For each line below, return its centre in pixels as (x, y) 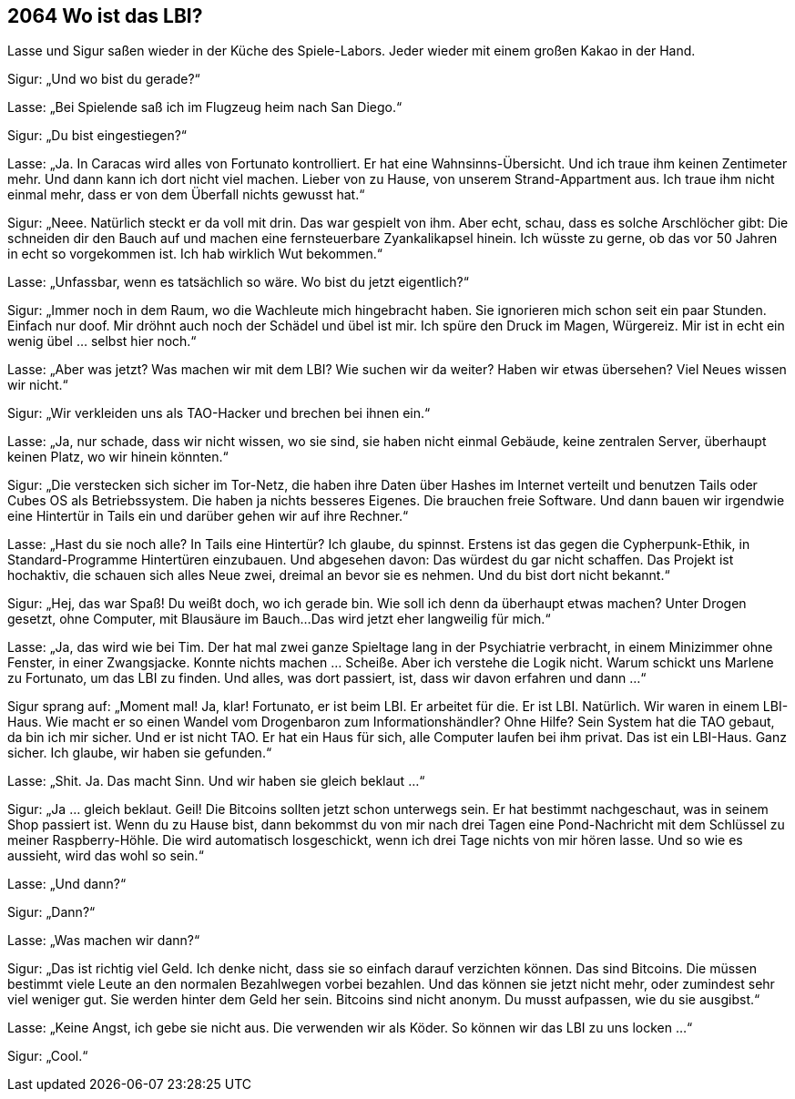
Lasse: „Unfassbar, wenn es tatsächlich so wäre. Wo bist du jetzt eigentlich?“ (238, 282)
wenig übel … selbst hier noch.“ (102, 341)
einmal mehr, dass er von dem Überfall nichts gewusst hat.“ (186, 195)
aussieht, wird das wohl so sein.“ (106, 856)
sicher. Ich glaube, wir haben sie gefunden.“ (140, 753)
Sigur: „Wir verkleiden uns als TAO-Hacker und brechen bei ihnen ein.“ (219, 413)
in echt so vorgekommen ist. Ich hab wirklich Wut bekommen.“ (195, 254)
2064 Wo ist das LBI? (105, 16)
